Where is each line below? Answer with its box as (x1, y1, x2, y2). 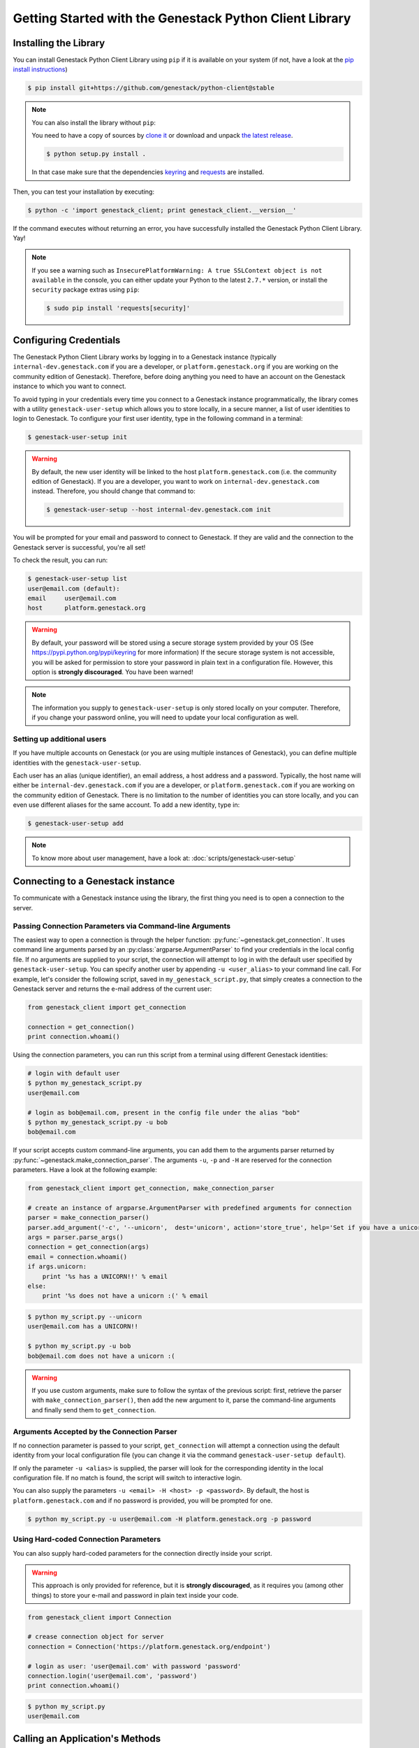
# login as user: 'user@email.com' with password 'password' (27, 1662, 242, 1670)
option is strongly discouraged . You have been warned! (31, 668, 193, 676)
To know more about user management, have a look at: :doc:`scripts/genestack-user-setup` (31, 854, 296, 862)
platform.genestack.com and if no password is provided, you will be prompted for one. (13, 1496, 273, 1505)
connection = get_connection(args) (27, 1243, 149, 1251)
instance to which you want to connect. (13, 382, 126, 391)
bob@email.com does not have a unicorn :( (27, 1352, 175, 1360)
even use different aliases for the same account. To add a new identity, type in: (13, 801, 240, 809)
